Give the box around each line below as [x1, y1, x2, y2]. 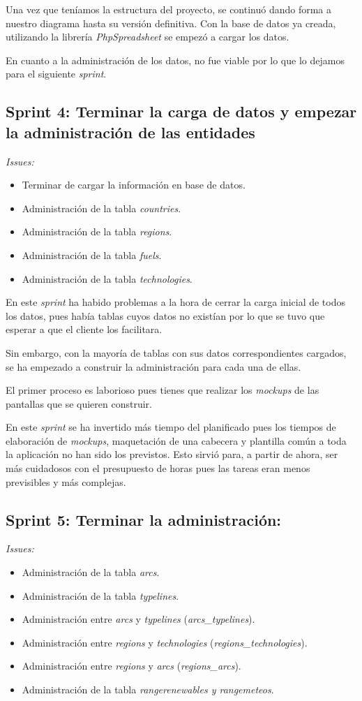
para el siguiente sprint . [6, 66, 107, 81]
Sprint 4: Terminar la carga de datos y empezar [6, 101, 357, 122]
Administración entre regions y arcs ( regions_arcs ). [22, 658, 241, 673]
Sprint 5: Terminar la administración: [6, 508, 282, 530]
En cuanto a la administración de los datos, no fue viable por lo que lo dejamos [6, 52, 345, 67]
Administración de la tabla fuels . [22, 247, 162, 262]
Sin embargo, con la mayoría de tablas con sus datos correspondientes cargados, [6, 345, 347, 360]
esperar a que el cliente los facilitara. [6, 322, 163, 337]
